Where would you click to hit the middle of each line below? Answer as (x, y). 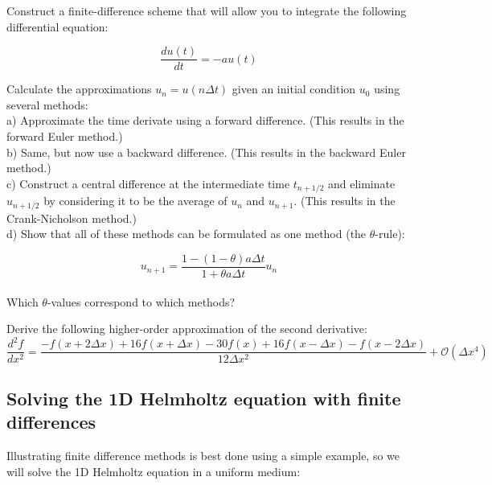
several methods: (47, 104)
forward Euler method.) (65, 136)
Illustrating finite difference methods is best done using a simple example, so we (203, 455)
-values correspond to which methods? (141, 301)
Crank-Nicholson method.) (72, 218)
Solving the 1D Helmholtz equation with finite (204, 398)
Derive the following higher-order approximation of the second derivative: (187, 329)
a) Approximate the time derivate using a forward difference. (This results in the (205, 120)
